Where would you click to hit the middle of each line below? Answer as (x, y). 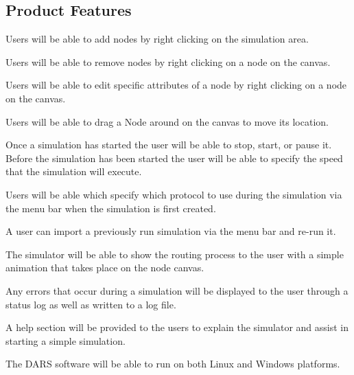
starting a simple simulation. (66, 340)
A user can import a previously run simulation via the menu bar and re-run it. (171, 231)
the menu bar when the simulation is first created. (111, 208)
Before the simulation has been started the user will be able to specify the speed (174, 158)
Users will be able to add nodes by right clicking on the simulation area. (157, 39)
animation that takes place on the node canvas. (105, 268)
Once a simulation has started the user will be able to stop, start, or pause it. (169, 145)
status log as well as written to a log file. (91, 304)
